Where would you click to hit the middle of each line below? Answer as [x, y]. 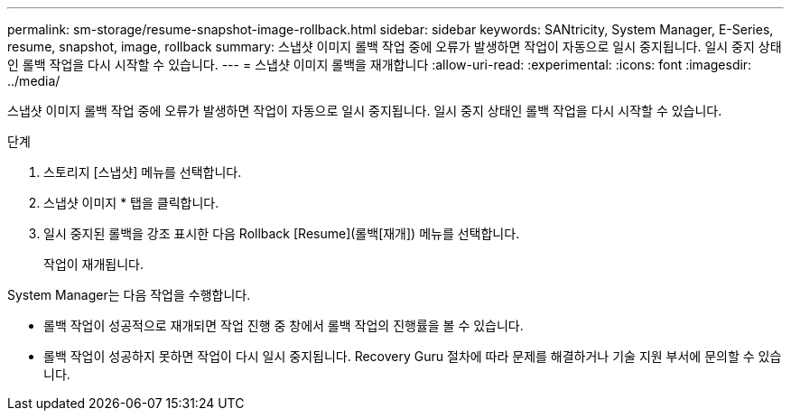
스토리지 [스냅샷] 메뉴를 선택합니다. [143, 172]
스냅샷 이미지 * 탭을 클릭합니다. [131, 203]
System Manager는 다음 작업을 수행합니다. [129, 295]
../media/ [34, 81]
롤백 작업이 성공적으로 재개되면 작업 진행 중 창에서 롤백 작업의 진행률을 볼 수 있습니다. [284, 325]
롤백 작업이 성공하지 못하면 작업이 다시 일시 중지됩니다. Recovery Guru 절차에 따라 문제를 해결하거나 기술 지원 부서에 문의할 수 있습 [413, 356]
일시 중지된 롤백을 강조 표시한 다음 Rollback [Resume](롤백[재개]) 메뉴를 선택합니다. [282, 233]
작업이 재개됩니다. [94, 264]
